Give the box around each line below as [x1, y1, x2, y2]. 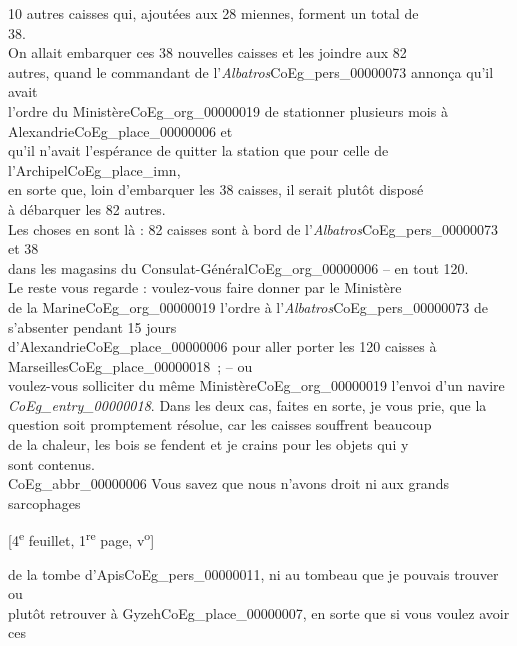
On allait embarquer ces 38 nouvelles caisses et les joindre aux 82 [8, 42, 407, 63]
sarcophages [8, 492, 81, 513]
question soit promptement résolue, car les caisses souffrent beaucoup [8, 414, 432, 435]
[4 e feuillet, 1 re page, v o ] [8, 527, 155, 551]
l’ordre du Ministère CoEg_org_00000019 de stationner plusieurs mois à [8, 100, 448, 121]
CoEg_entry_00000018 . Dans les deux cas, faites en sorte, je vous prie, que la [8, 394, 487, 415]
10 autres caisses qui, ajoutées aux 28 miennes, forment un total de [8, 3, 419, 23]
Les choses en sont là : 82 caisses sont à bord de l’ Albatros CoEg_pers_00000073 [8, 218, 498, 239]
